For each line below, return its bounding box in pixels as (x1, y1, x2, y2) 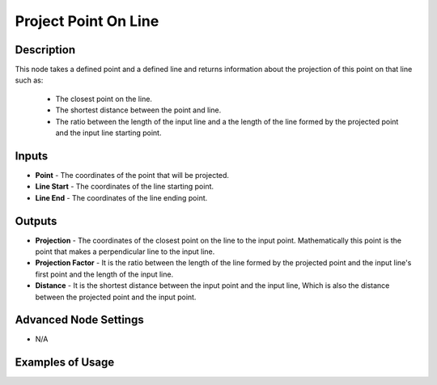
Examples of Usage (15, 356, 115, 370)
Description (15, 43, 76, 57)
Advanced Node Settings (15, 313, 145, 327)
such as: (15, 75, 44, 85)
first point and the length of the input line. (35, 269, 174, 279)
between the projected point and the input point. (35, 292, 197, 302)
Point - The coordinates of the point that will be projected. (35, 170, 230, 180)
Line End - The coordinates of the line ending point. (35, 192, 208, 202)
